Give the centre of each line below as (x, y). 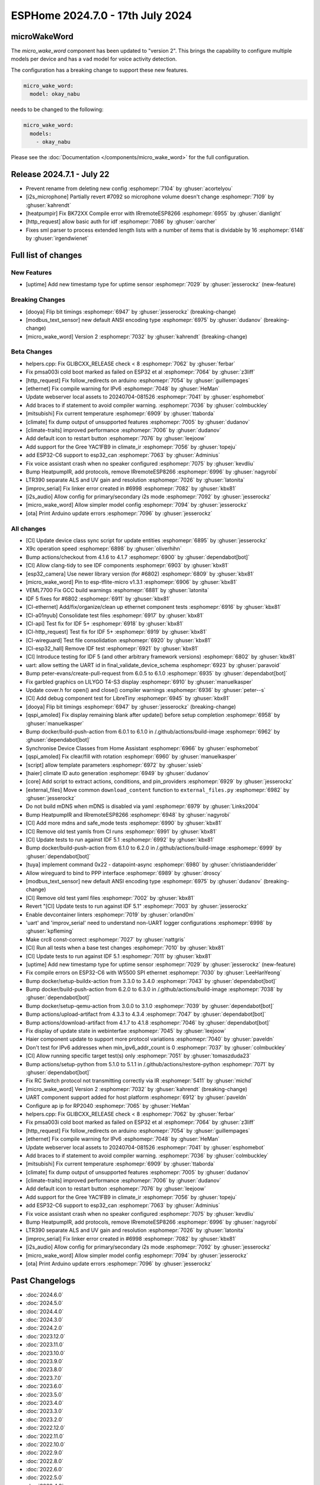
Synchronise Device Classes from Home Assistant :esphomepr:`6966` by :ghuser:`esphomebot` (143, 748)
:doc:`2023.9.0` (45, 1361)
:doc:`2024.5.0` (44, 1303)
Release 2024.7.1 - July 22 (60, 174)
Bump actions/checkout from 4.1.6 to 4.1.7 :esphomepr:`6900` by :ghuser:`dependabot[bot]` (138, 557)
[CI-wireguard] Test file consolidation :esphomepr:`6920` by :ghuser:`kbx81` (119, 640)
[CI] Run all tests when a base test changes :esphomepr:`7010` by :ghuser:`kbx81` (125, 948)
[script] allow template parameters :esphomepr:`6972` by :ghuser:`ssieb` (114, 765)
